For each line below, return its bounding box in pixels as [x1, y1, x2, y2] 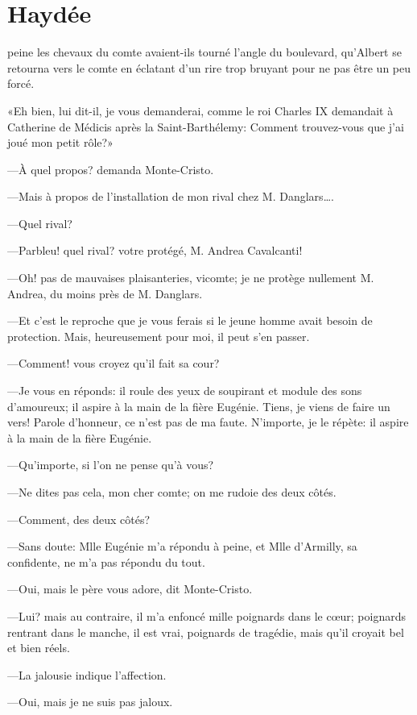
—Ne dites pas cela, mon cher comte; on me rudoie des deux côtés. [7, 484, 336, 500]
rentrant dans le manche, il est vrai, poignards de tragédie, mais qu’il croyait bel [7, 623, 404, 640]
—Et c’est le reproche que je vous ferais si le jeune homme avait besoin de [7, 312, 373, 329]
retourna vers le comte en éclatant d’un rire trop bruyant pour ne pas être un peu [7, 59, 411, 76]
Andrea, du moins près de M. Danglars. [7, 285, 203, 301]
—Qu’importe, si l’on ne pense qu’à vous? [7, 456, 214, 473]
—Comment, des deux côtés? [7, 510, 151, 527]
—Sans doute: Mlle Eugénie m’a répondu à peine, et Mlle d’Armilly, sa [7, 538, 357, 555]
